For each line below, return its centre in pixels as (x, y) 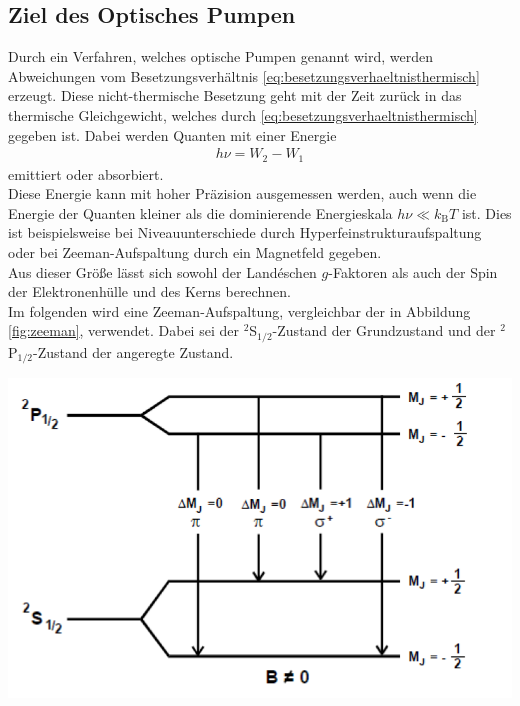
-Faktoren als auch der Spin (413, 271)
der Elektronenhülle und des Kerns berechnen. (149, 291)
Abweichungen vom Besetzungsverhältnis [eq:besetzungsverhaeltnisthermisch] (244, 75)
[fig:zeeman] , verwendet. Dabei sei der (123, 330)
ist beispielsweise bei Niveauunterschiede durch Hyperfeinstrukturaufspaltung (245, 232)
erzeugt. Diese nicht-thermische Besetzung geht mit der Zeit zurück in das (235, 95)
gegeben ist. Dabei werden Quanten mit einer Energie (172, 134)
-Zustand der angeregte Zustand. (133, 351)
